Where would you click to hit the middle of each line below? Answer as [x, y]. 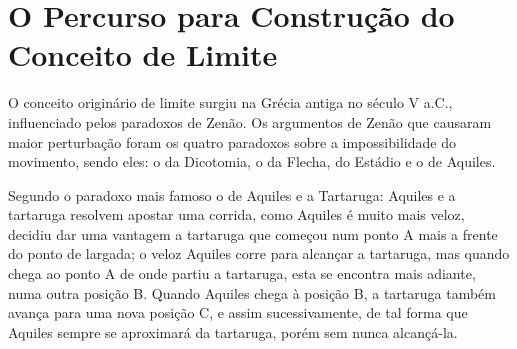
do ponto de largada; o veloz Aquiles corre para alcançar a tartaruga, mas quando [259, 253]
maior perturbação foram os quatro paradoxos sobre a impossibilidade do [232, 141]
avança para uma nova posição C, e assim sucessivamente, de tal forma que [238, 312]
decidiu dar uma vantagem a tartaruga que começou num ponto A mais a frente [253, 233]
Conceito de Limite [143, 54]
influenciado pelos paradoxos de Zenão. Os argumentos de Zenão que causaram [250, 121]
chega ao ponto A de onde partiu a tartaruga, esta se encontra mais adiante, [242, 273]
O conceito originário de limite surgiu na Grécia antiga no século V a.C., [230, 102]
